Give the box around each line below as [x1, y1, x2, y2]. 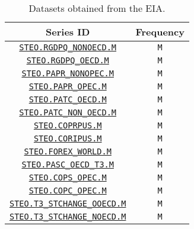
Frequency [135, 25, 185, 38]
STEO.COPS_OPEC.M [28, 173, 107, 182]
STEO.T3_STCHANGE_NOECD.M [9, 212, 126, 221]
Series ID [46, 25, 90, 38]
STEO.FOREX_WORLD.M [24, 147, 112, 156]
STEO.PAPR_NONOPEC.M [21, 69, 114, 78]
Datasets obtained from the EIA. [28, 1, 166, 15]
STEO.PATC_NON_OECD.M [19, 108, 117, 117]
